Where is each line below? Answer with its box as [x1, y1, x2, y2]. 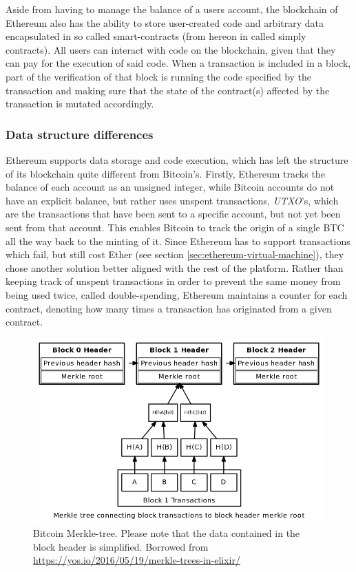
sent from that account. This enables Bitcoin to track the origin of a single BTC [6, 220, 344, 234]
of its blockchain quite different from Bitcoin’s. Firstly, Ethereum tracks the [6, 166, 325, 180]
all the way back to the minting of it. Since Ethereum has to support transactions [6, 233, 350, 248]
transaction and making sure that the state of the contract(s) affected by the [6, 83, 330, 97]
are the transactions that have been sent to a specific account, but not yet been [6, 206, 341, 221]
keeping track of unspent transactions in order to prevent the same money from [6, 274, 341, 288]
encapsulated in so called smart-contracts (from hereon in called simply [6, 29, 306, 43]
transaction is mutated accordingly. [6, 96, 154, 111]
